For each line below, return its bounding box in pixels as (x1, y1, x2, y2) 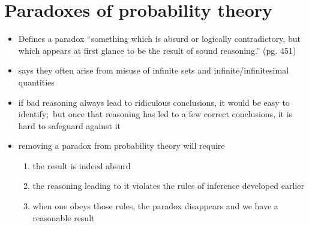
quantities (18, 75, 55, 88)
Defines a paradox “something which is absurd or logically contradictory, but (18, 32, 301, 45)
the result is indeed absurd (32, 159, 131, 172)
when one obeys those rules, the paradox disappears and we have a (32, 200, 278, 212)
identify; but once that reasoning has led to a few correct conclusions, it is (18, 108, 293, 120)
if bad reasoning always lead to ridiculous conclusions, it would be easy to (18, 96, 290, 108)
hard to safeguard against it (18, 119, 121, 132)
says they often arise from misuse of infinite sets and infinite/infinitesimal (18, 64, 289, 77)
